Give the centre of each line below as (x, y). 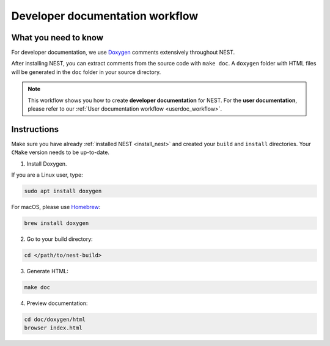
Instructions (35, 129)
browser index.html (53, 328)
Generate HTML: (47, 271)
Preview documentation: (57, 303)
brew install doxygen (57, 223)
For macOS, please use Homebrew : (56, 207)
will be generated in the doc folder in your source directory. (86, 72)
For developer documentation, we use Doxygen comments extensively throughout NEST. (123, 53)
